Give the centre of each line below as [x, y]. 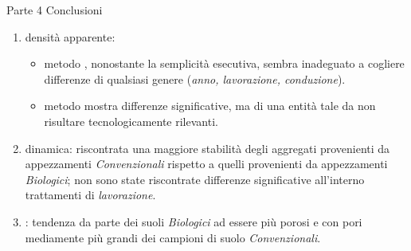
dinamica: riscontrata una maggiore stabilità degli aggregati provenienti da [207, 148]
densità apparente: [70, 36]
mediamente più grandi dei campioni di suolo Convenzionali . [173, 237]
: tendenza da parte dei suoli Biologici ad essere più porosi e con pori [194, 221]
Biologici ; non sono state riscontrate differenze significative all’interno [195, 179]
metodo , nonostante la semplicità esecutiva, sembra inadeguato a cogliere [224, 63]
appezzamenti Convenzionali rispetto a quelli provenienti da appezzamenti [206, 164]
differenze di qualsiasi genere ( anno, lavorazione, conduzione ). [195, 78]
